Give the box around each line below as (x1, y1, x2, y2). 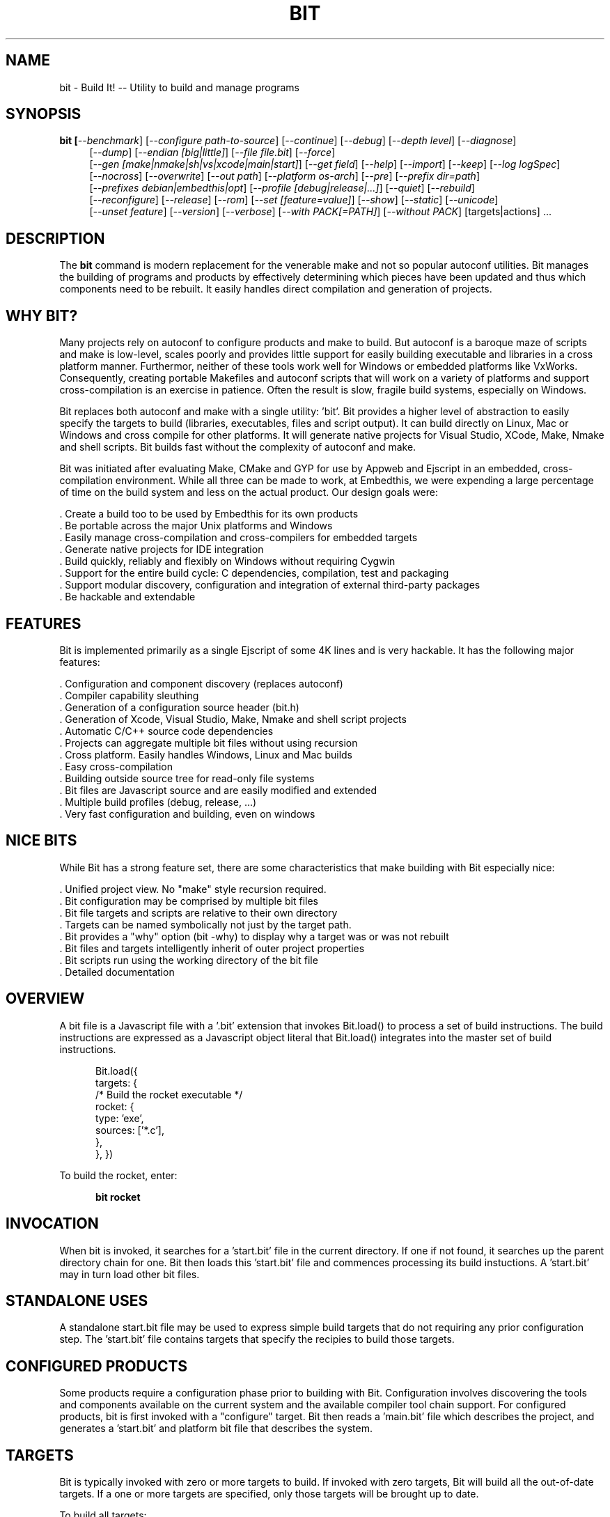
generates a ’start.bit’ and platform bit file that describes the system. (59, 1422, 373, 1435)
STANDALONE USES (6, 1291, 148, 1309)
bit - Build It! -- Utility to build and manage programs (59, 81, 300, 93)
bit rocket (95, 1190, 141, 1203)
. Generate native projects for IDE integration (59, 543, 264, 556)
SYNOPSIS (6, 105, 81, 123)
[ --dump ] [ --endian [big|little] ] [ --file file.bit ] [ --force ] (89, 146, 336, 159)
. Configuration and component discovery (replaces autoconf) (59, 677, 343, 690)
